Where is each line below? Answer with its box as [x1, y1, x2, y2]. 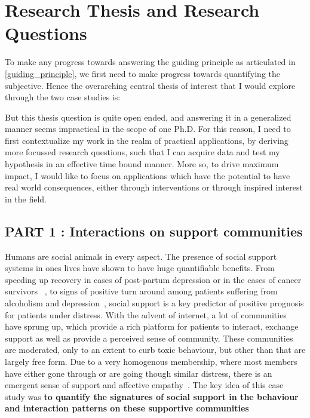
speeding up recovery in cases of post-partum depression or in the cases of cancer [5, 273, 302, 285]
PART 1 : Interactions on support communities [5, 222, 303, 240]
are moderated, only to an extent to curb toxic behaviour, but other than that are [5, 343, 306, 356]
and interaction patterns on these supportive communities [5, 402, 249, 414]
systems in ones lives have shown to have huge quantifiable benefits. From [5, 262, 275, 274]
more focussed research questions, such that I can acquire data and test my [5, 146, 280, 158]
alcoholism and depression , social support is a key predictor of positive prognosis [5, 297, 304, 309]
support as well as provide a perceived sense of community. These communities [5, 331, 293, 344]
